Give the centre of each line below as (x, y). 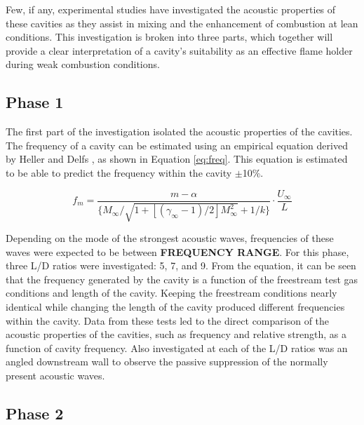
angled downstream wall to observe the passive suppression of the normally (167, 362)
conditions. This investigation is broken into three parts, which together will (169, 37)
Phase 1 (35, 102)
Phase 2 (35, 413)
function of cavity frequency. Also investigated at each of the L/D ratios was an (177, 348)
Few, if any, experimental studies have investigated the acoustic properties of (171, 9)
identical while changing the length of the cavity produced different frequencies (175, 306)
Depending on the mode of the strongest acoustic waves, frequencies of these (170, 238)
